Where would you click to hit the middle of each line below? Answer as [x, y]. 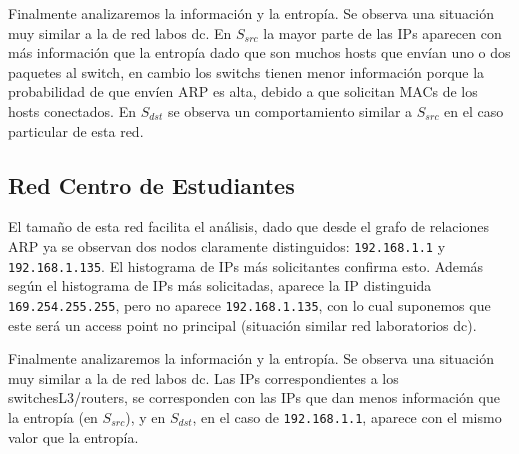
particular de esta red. [76, 130]
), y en [145, 416]
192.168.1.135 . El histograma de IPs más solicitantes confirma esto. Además [246, 265]
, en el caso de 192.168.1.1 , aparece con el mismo [347, 416]
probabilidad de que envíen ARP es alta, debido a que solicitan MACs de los [243, 91]
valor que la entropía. [73, 436]
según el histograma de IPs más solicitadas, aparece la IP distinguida [220, 285]
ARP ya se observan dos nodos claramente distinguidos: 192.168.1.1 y [227, 245]
